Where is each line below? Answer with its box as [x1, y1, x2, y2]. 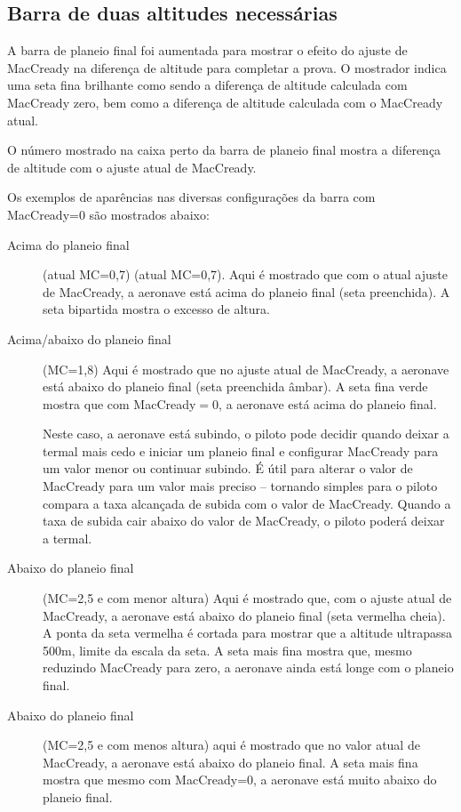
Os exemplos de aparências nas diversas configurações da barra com [7, 188, 376, 206]
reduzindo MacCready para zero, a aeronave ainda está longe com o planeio [43, 658, 454, 677]
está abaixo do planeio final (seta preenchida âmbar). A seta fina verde [43, 377, 428, 396]
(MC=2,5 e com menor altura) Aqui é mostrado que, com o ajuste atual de [43, 589, 452, 607]
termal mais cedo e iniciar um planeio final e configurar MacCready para [43, 441, 439, 460]
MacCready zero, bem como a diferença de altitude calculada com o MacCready [7, 92, 443, 111]
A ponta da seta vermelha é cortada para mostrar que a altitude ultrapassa [43, 623, 452, 642]
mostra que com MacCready [43, 394, 196, 413]
